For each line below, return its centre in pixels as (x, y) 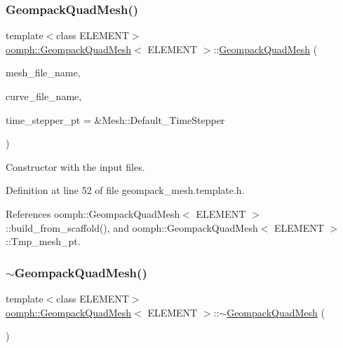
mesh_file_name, (43, 72)
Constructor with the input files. (75, 166)
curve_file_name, (44, 96)
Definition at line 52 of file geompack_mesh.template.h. (125, 190)
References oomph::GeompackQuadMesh (93, 213)
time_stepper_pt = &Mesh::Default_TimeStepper (115, 119)
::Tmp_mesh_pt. (43, 241)
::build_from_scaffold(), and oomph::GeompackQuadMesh (132, 227)
